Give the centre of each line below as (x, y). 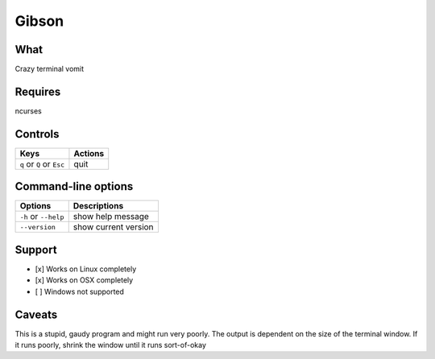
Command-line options (74, 186)
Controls (37, 134)
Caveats (36, 314)
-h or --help (42, 217)
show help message (111, 217)
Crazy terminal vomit (50, 69)
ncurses (28, 111)
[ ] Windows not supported (80, 291)
